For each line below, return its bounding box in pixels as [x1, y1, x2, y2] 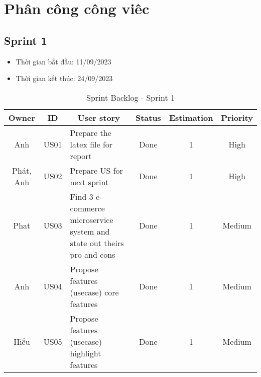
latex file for [70, 138, 113, 150]
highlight [70, 347, 101, 359]
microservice [70, 213, 113, 225]
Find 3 [70, 190, 93, 202]
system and [70, 225, 110, 237]
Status [135, 111, 161, 123]
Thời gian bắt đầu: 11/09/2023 [16, 56, 111, 66]
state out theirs [70, 237, 124, 249]
